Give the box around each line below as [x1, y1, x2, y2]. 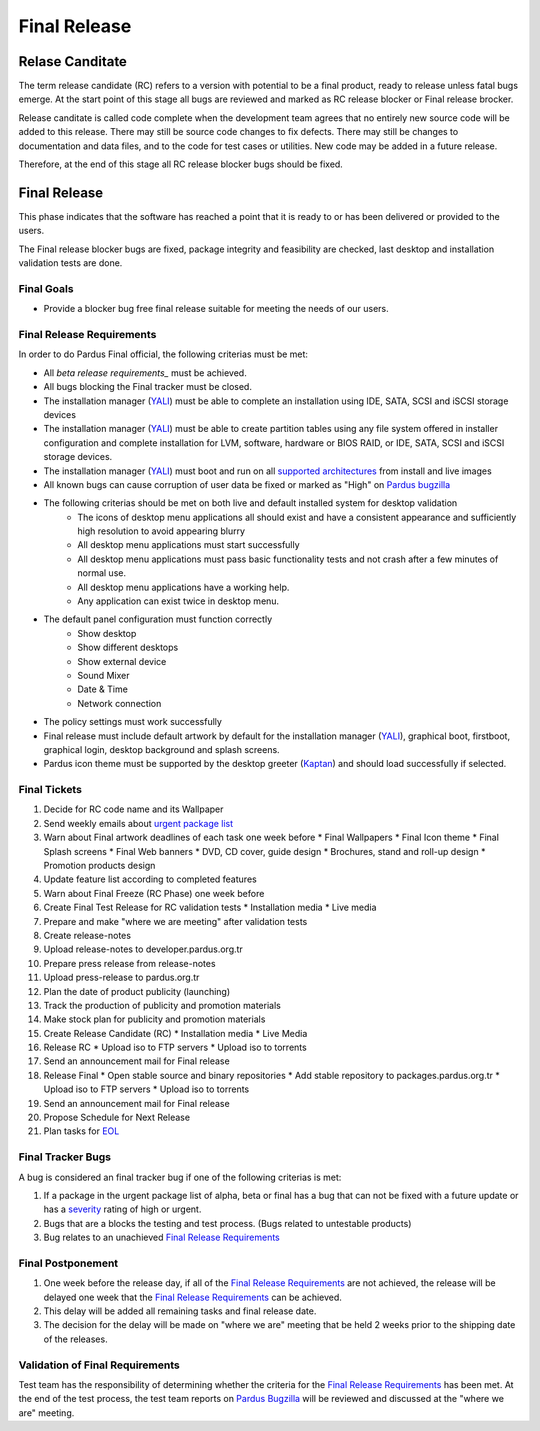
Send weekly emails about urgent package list [43, 817, 234, 829]
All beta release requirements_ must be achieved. [43, 366, 247, 379]
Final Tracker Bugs [18, 1150, 112, 1164]
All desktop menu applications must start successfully [77, 539, 300, 551]
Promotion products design [43, 860, 156, 872]
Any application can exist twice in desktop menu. [77, 595, 280, 607]
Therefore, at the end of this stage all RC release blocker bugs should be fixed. [18, 158, 344, 170]
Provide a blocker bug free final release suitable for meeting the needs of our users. [43, 303, 389, 315]
